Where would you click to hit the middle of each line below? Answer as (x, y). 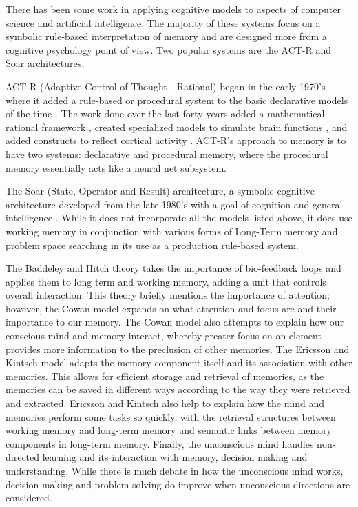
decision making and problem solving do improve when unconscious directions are (178, 484)
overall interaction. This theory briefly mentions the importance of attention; (168, 295)
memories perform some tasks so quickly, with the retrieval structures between (171, 416)
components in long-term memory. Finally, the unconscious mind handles (160, 443)
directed (23, 457)
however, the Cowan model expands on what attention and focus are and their (171, 308)
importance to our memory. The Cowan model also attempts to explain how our (175, 322)
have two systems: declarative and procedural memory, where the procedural (167, 153)
